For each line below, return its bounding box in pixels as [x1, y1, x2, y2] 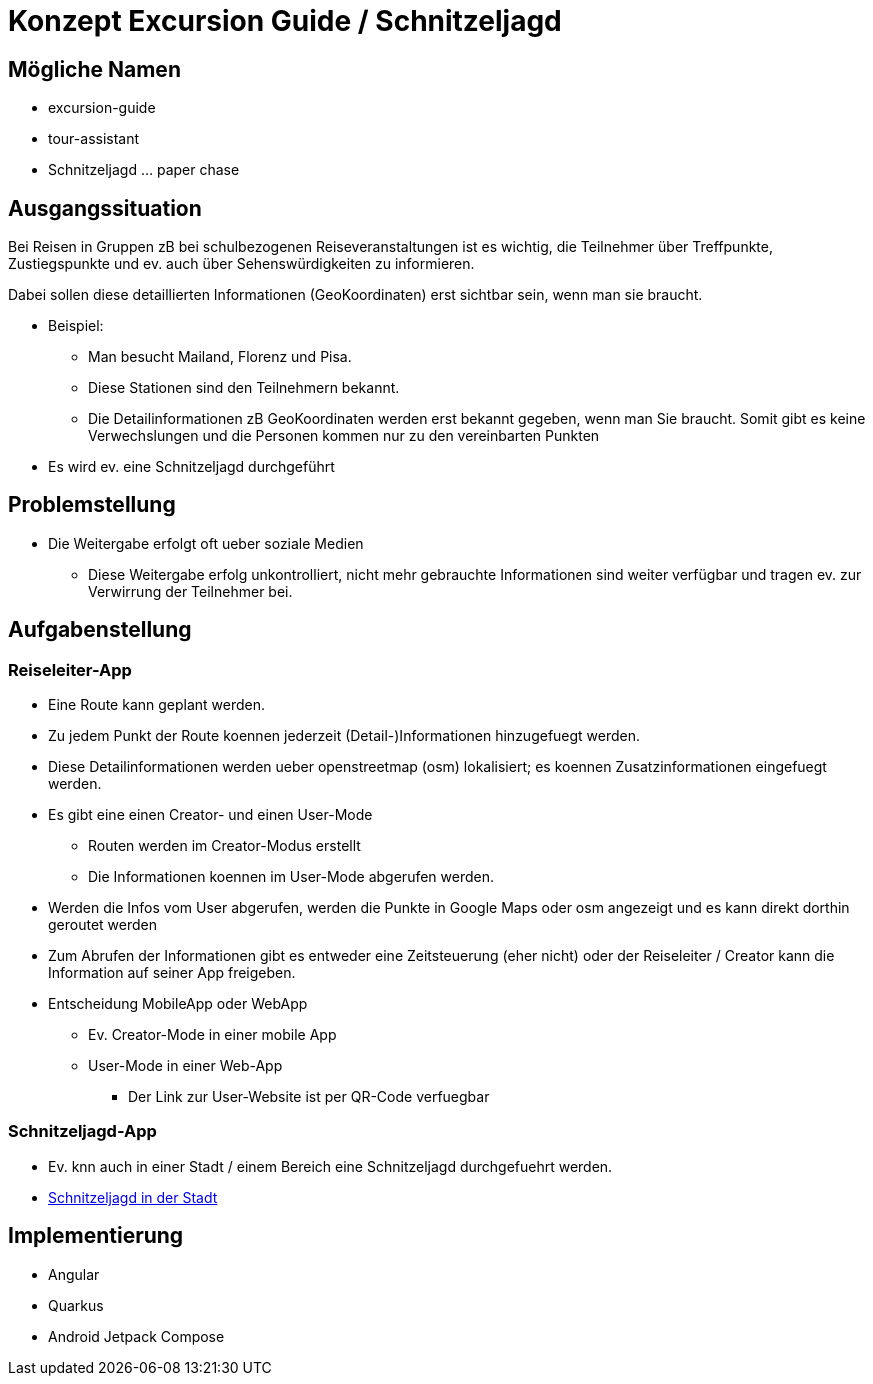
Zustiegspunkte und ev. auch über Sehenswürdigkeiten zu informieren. [8, 255, 475, 273]
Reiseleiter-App [8, 659, 132, 680]
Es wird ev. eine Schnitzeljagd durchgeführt [48, 458, 335, 476]
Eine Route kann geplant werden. [48, 696, 266, 714]
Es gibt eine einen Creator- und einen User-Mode [48, 806, 373, 824]
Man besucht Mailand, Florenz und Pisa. [88, 348, 352, 366]
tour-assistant [48, 130, 140, 148]
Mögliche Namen [8, 56, 181, 82]
